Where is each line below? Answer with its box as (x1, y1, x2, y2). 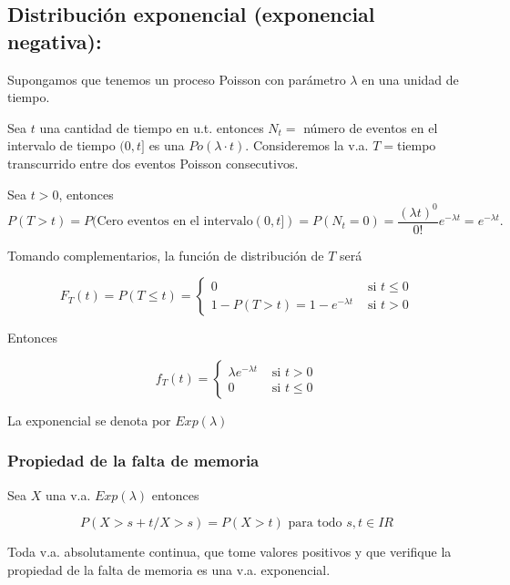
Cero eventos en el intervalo (97, 215, 253, 229)
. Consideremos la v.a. (245, 136, 369, 155)
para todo (288, 517, 342, 530)
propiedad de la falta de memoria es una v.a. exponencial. (7, 559, 331, 579)
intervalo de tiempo (7, 136, 116, 155)
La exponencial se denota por (7, 410, 171, 429)
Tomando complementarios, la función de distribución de (7, 245, 324, 264)
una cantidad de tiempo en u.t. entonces (39, 118, 264, 137)
